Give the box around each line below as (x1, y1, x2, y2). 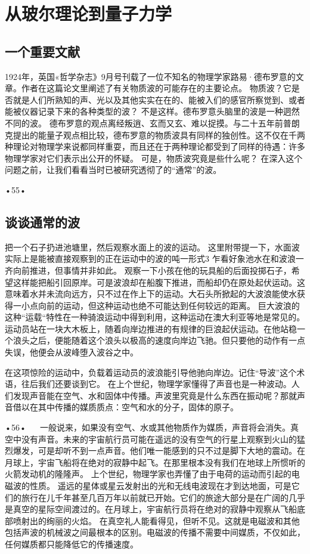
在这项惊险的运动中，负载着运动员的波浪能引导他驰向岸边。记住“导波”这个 (5, 366, 297, 378)
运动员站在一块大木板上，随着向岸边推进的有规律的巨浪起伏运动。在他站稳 (5, 322, 297, 335)
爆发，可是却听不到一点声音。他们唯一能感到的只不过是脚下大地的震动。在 (13, 444, 305, 457)
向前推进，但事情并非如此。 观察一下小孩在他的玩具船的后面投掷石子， (13, 264, 292, 276)
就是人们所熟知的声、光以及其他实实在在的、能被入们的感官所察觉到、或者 (13, 93, 305, 106)
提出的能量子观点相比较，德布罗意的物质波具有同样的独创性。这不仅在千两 (13, 128, 305, 141)
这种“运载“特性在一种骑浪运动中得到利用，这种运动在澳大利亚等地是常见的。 (5, 311, 305, 323)
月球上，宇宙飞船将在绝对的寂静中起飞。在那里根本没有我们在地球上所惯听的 (5, 456, 305, 468)
